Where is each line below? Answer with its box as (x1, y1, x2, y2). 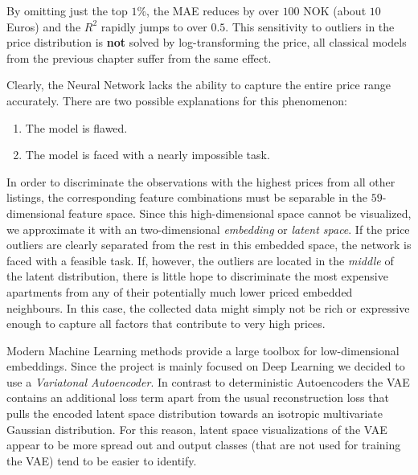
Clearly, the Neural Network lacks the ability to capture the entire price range (6, 76, 391, 93)
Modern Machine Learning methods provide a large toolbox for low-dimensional (6, 342, 400, 358)
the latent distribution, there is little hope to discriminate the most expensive (6, 268, 388, 285)
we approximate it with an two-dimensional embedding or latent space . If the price (6, 220, 410, 237)
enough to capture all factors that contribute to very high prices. (6, 315, 326, 332)
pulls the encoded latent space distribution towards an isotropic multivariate (6, 405, 383, 422)
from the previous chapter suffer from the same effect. (6, 49, 272, 66)
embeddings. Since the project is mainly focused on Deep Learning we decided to (6, 358, 405, 375)
